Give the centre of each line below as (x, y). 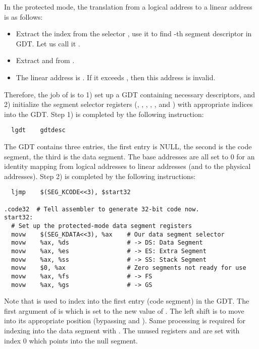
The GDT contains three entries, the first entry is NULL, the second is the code (128, 146)
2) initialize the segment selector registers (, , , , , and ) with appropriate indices (128, 104)
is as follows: (23, 16)
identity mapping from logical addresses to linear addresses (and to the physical (127, 166)
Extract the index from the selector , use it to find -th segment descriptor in (134, 34)
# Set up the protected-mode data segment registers (102, 226)
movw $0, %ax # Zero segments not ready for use (129, 268)
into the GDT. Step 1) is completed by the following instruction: (104, 114)
